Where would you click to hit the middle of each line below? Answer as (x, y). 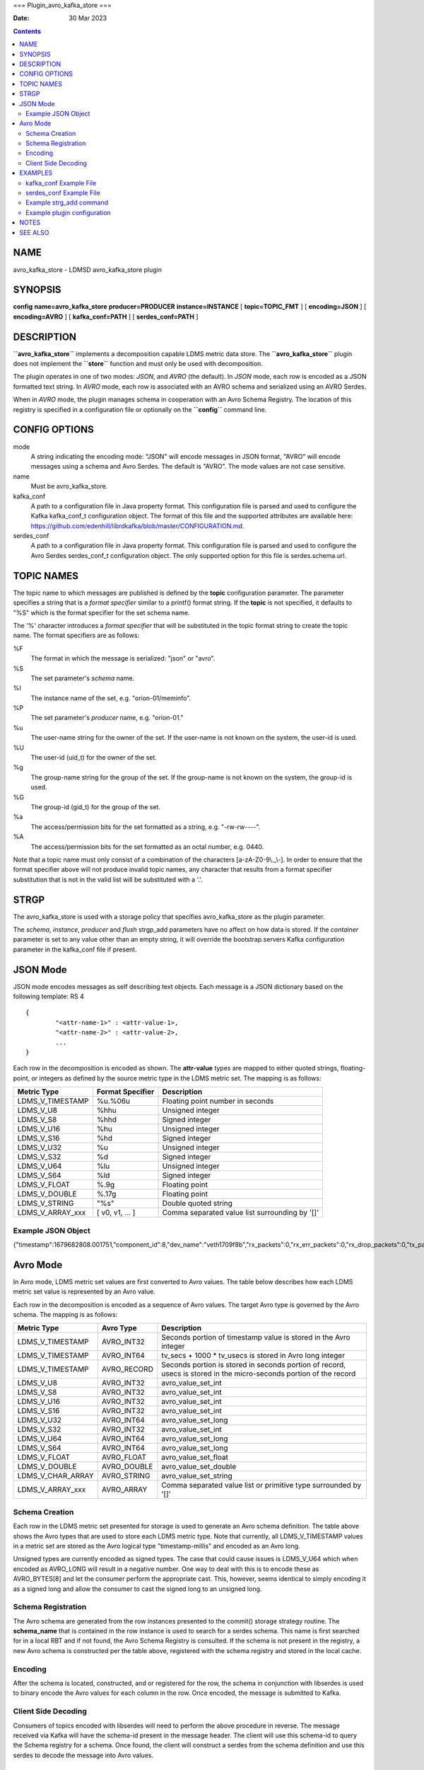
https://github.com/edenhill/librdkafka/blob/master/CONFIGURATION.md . (137, 526)
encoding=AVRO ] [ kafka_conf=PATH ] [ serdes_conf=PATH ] (106, 316)
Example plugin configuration (68, 212)
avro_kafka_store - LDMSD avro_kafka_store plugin (88, 270)
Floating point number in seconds (218, 1101)
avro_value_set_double (199, 1467)
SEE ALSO (34, 232)
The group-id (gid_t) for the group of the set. (95, 806)
